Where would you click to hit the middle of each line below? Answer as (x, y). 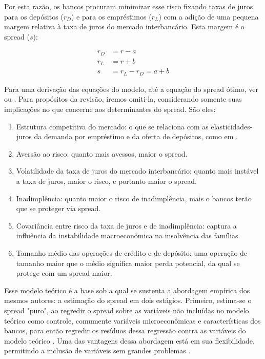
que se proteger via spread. (58, 208)
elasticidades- (232, 126)
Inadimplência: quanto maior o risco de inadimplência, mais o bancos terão (134, 198)
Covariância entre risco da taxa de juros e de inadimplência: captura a (126, 225)
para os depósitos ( (34, 16)
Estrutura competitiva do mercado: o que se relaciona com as (112, 126)
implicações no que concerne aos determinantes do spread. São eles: (110, 109)
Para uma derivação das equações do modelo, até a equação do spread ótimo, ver (131, 89)
